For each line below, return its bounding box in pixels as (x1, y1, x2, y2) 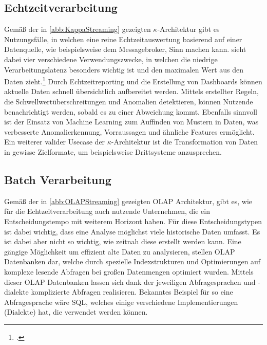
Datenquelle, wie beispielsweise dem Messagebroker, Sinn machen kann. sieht (4, 44, 246, 55)
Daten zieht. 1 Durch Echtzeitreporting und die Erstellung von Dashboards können (4, 75, 262, 86)
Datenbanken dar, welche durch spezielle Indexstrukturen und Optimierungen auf (4, 256, 261, 267)
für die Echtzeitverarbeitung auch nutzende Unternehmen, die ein (4, 206, 210, 216)
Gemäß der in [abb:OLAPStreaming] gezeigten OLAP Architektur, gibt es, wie (4, 195, 252, 206)
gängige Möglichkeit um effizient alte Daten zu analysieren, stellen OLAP (4, 246, 235, 257)
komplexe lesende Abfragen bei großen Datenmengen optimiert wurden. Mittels (4, 266, 254, 277)
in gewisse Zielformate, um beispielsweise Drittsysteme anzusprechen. (4, 146, 222, 157)
